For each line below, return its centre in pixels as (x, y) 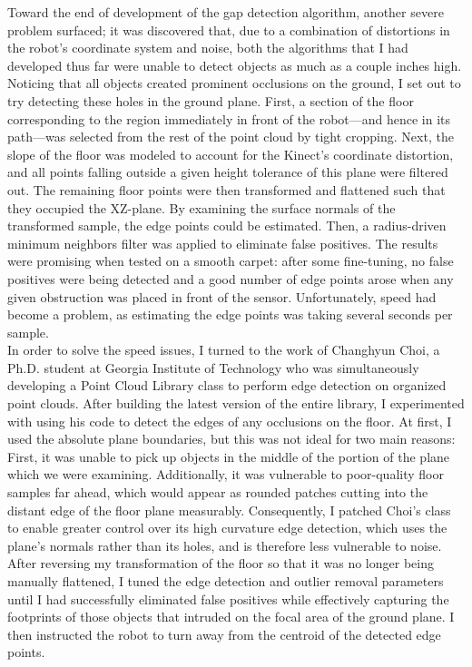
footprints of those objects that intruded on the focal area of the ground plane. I (231, 617)
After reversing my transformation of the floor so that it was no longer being (221, 563)
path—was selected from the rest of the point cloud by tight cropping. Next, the (231, 137)
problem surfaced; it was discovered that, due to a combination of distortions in (229, 29)
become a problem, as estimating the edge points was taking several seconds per (230, 314)
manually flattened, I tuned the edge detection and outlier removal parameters (226, 581)
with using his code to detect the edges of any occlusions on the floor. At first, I (230, 421)
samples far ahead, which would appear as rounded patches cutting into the (218, 492)
